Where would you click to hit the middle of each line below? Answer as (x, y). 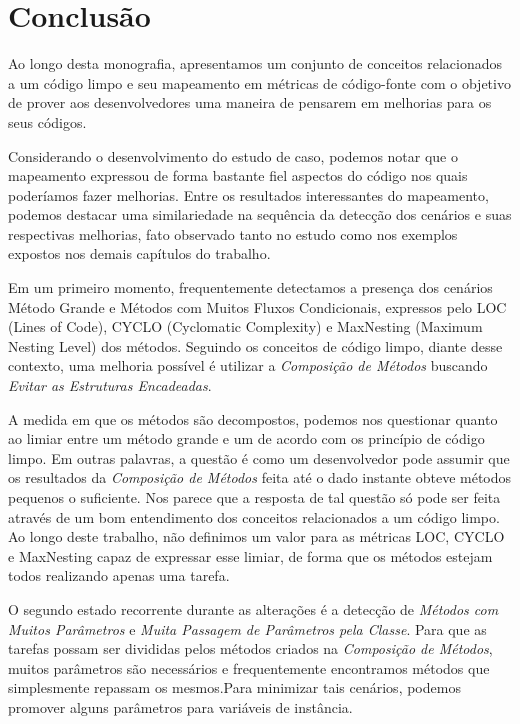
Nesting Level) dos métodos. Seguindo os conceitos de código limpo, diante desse (255, 345)
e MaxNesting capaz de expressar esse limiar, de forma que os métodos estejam (250, 555)
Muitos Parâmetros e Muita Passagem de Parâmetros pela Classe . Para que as (247, 628)
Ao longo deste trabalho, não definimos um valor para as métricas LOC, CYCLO (256, 536)
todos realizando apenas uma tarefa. (119, 575)
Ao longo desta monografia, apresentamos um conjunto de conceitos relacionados (255, 63)
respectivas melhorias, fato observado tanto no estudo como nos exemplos (233, 233)
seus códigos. (47, 121)
